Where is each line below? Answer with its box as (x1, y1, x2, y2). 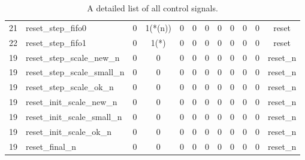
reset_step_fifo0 (26, 21, 86, 33)
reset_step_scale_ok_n (26, 81, 114, 93)
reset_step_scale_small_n (26, 66, 125, 78)
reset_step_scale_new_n (26, 51, 120, 63)
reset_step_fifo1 (26, 36, 86, 48)
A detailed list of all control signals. (87, 2, 218, 14)
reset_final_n (26, 140, 77, 152)
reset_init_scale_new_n (26, 96, 117, 108)
